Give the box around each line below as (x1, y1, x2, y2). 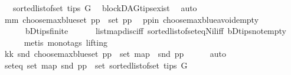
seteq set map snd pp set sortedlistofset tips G (4, 59, 188, 71)
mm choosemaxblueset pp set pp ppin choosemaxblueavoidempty (4, 13, 259, 25)
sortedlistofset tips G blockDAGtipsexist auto (12, 2, 197, 13)
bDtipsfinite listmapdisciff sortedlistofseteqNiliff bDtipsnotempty (25, 25, 287, 37)
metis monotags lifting (24, 36, 107, 48)
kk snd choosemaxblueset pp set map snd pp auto (4, 47, 226, 60)
